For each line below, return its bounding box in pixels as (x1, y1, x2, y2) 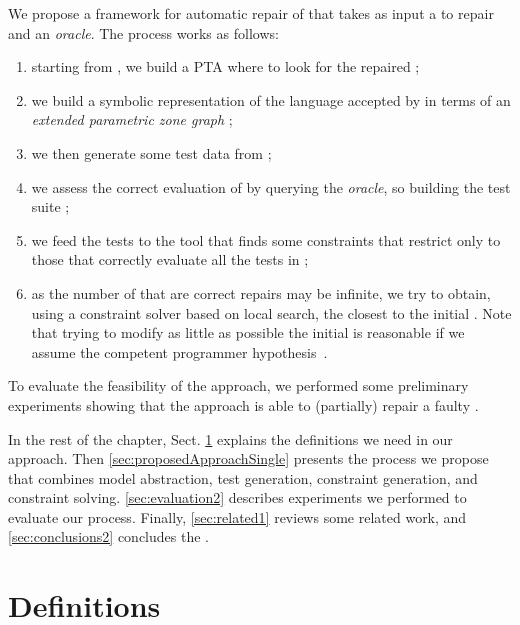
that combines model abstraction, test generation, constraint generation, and (8, 467, 478, 488)
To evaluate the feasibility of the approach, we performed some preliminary (8, 375, 469, 396)
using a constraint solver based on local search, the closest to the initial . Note (31, 302, 512, 323)
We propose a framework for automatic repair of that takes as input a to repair (8, 3, 494, 23)
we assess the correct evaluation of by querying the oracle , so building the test (31, 176, 511, 197)
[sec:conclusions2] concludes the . (8, 526, 209, 547)
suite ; (31, 196, 70, 217)
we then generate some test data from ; (31, 142, 272, 163)
